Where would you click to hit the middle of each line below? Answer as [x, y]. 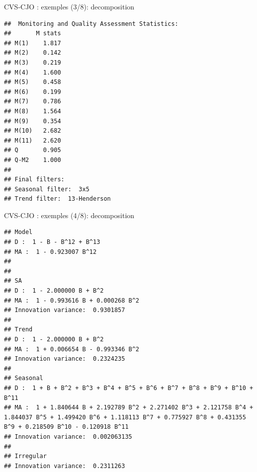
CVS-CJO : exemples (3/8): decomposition [69, 6]
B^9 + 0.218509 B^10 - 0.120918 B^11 [66, 427]
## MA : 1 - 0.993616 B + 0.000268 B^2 [72, 300]
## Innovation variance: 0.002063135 [68, 436]
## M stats [33, 34]
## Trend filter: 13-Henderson [57, 199]
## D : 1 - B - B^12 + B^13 [52, 242]
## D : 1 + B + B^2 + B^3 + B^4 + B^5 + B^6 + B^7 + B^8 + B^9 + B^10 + [129, 388]
